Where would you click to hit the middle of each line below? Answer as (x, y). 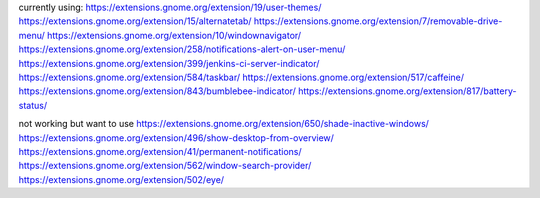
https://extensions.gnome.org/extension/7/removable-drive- (378, 21)
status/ (33, 105)
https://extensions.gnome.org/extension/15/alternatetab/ (135, 21)
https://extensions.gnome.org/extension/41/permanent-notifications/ (160, 151)
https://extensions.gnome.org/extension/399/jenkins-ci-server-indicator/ (169, 63)
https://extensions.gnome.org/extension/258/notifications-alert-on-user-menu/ (182, 49)
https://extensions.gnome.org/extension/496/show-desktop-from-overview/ (176, 137)
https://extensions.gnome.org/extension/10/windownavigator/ (174, 35)
